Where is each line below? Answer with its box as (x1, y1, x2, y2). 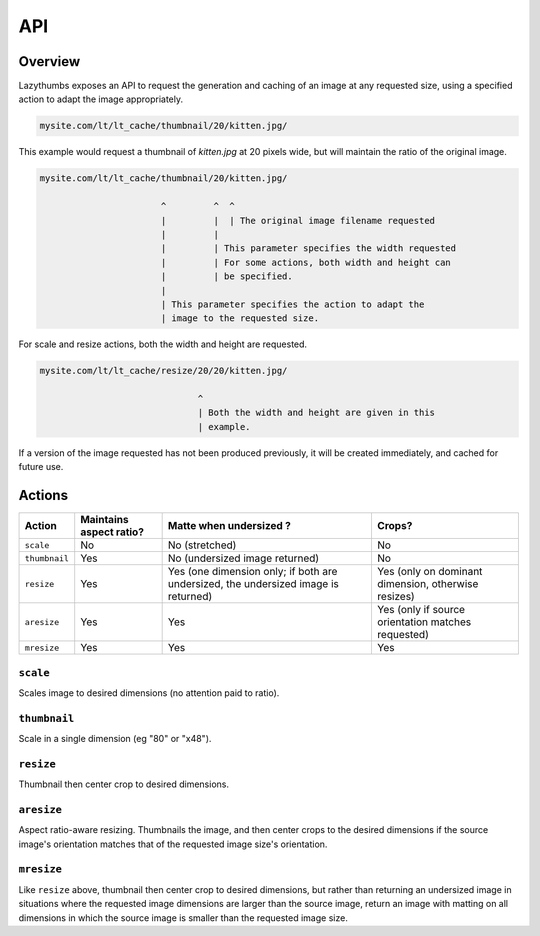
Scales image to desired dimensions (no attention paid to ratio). (18, 686, 280, 699)
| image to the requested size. (160, 313, 320, 324)
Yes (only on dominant (376, 565, 483, 579)
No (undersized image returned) (167, 551, 320, 565)
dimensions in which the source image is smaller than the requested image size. (18, 911, 349, 924)
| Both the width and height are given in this (197, 407, 435, 419)
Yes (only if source (376, 603, 465, 617)
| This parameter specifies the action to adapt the (160, 298, 425, 310)
